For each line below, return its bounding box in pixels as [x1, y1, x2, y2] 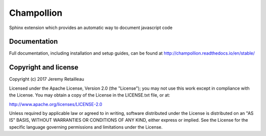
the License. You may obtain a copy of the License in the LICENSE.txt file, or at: [9, 92, 170, 98]
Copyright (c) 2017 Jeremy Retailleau [9, 76, 85, 82]
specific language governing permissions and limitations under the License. [9, 124, 163, 130]
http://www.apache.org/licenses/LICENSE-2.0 [9, 101, 102, 107]
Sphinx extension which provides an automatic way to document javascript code [9, 25, 172, 31]
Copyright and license [9, 63, 79, 71]
